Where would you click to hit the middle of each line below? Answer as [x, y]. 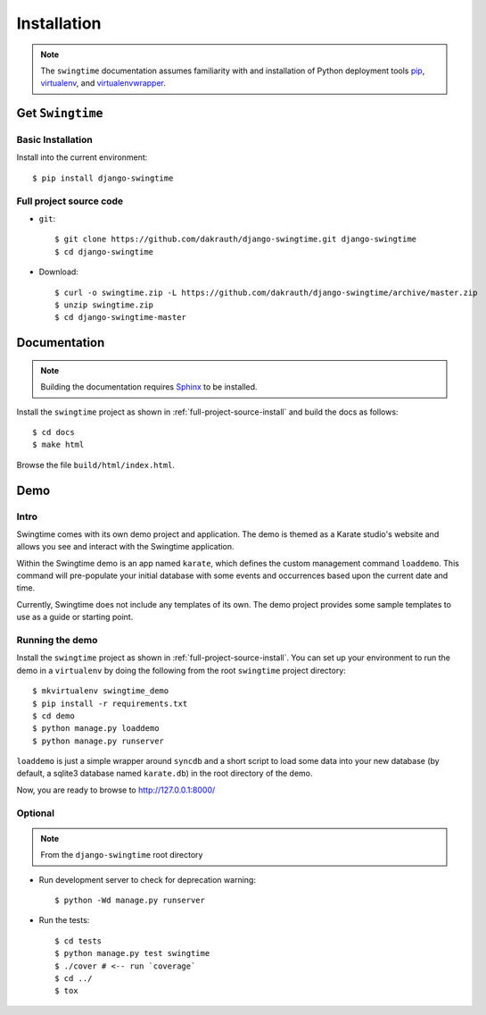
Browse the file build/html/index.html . [96, 465]
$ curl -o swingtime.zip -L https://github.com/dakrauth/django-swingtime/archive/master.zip [266, 292]
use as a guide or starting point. [75, 617]
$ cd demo [54, 716]
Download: [59, 272]
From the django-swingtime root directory [122, 855]
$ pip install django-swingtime [103, 178]
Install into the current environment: [82, 157]
